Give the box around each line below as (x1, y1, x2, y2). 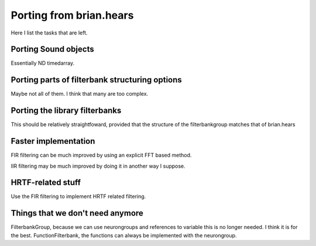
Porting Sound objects (11, 44, 94, 54)
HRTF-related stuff (11, 178, 81, 188)
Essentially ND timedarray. (11, 60, 75, 67)
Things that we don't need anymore (11, 208, 143, 219)
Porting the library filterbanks (11, 106, 122, 116)
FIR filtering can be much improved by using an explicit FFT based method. (11, 152, 192, 159)
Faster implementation (11, 136, 95, 146)
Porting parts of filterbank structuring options (11, 75, 183, 85)
